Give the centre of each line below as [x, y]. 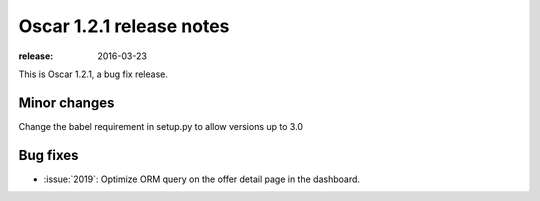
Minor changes [66, 102]
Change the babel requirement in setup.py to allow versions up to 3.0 [161, 126]
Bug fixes [48, 155]
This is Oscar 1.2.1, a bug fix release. [93, 74]
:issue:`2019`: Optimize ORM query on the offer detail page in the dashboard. [201, 179]
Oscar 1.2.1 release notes [124, 26]
